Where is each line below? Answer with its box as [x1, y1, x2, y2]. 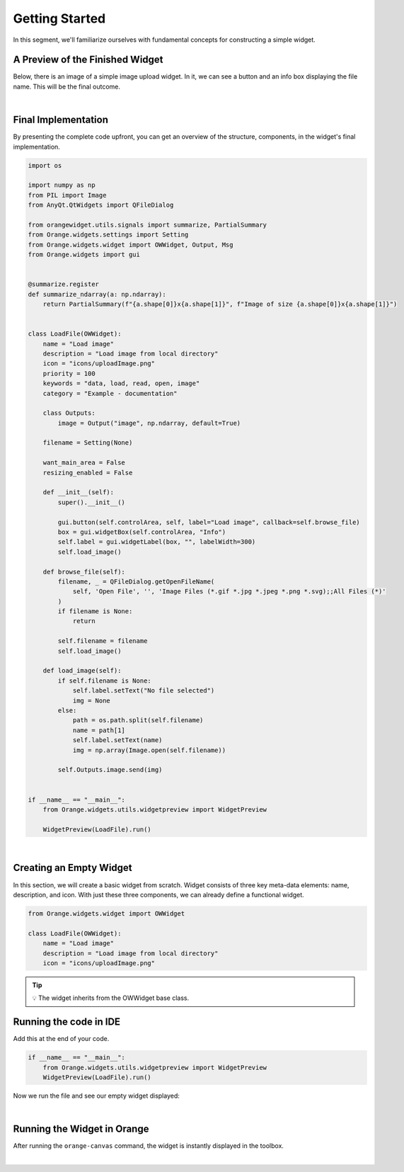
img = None [72, 696, 111, 705]
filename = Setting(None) [42, 439, 133, 447]
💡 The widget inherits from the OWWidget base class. [32, 994, 190, 1002]
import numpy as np [28, 181, 96, 189]
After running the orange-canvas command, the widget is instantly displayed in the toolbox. [13, 1142, 284, 1150]
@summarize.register [28, 280, 99, 288]
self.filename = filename [57, 637, 148, 645]
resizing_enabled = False [42, 468, 133, 477]
